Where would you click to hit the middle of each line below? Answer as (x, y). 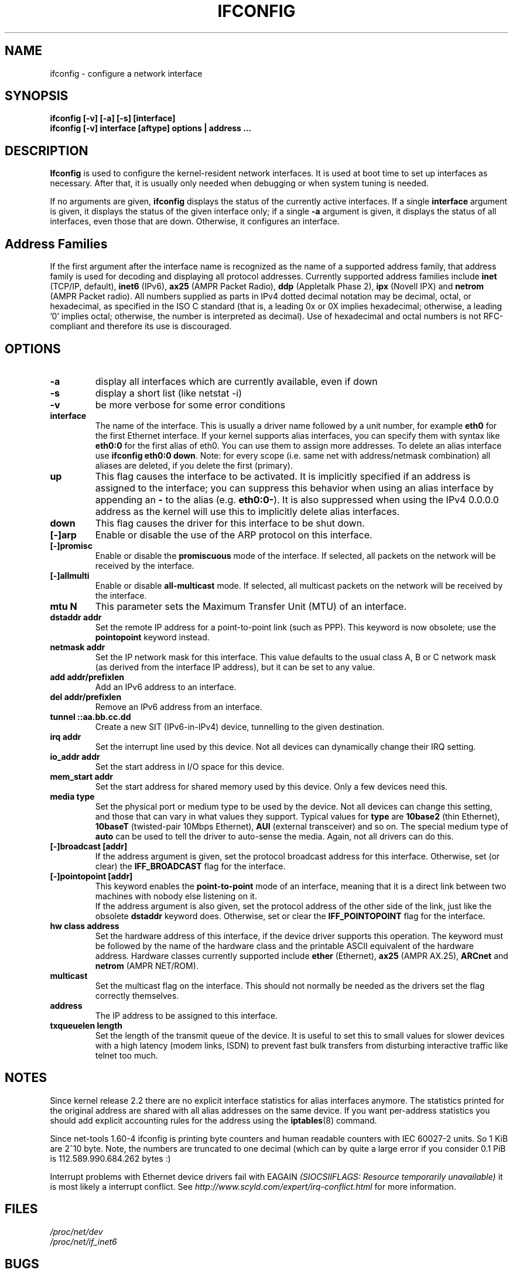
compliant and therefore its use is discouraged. (141, 326)
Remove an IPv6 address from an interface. (179, 707)
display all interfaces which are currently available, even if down (236, 381)
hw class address (85, 926)
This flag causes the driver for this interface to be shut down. (230, 523)
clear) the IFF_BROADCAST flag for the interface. (190, 866)
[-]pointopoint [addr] (91, 876)
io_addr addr (75, 756)
